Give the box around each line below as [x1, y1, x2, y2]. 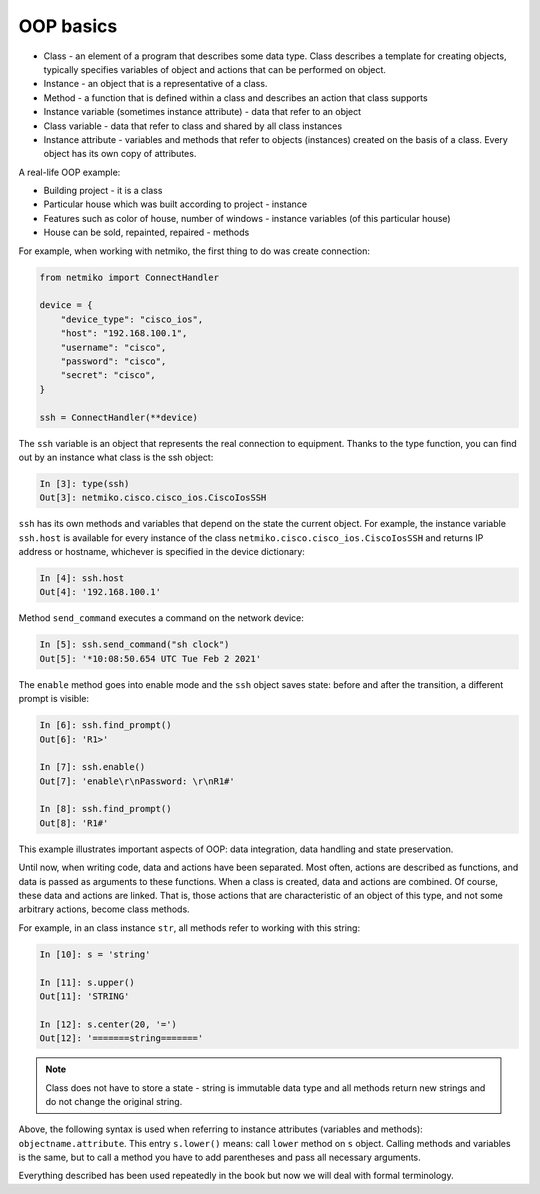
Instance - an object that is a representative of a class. [43, 78, 268, 90]
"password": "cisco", [60, 355, 167, 367]
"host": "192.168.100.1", [60, 328, 188, 339]
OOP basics [18, 15, 118, 37]
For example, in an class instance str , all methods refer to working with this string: [18, 921, 360, 934]
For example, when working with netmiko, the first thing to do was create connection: [18, 245, 370, 257]
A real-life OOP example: [18, 166, 121, 178]
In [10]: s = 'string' [39, 948, 151, 960]
